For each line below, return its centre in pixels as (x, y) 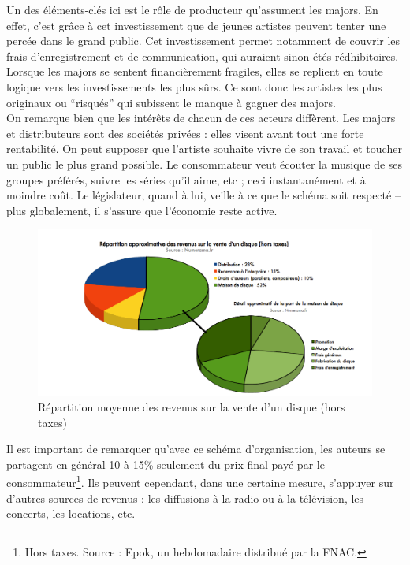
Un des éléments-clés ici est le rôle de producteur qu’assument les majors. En (192, 9)
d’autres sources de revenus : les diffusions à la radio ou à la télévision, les (185, 498)
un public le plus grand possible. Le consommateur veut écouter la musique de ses (205, 164)
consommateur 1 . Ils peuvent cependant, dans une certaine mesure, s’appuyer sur (200, 481)
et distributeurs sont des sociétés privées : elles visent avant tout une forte (185, 133)
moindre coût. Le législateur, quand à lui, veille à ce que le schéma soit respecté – (203, 195)
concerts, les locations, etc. (71, 513)
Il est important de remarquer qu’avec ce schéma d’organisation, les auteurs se (196, 449)
